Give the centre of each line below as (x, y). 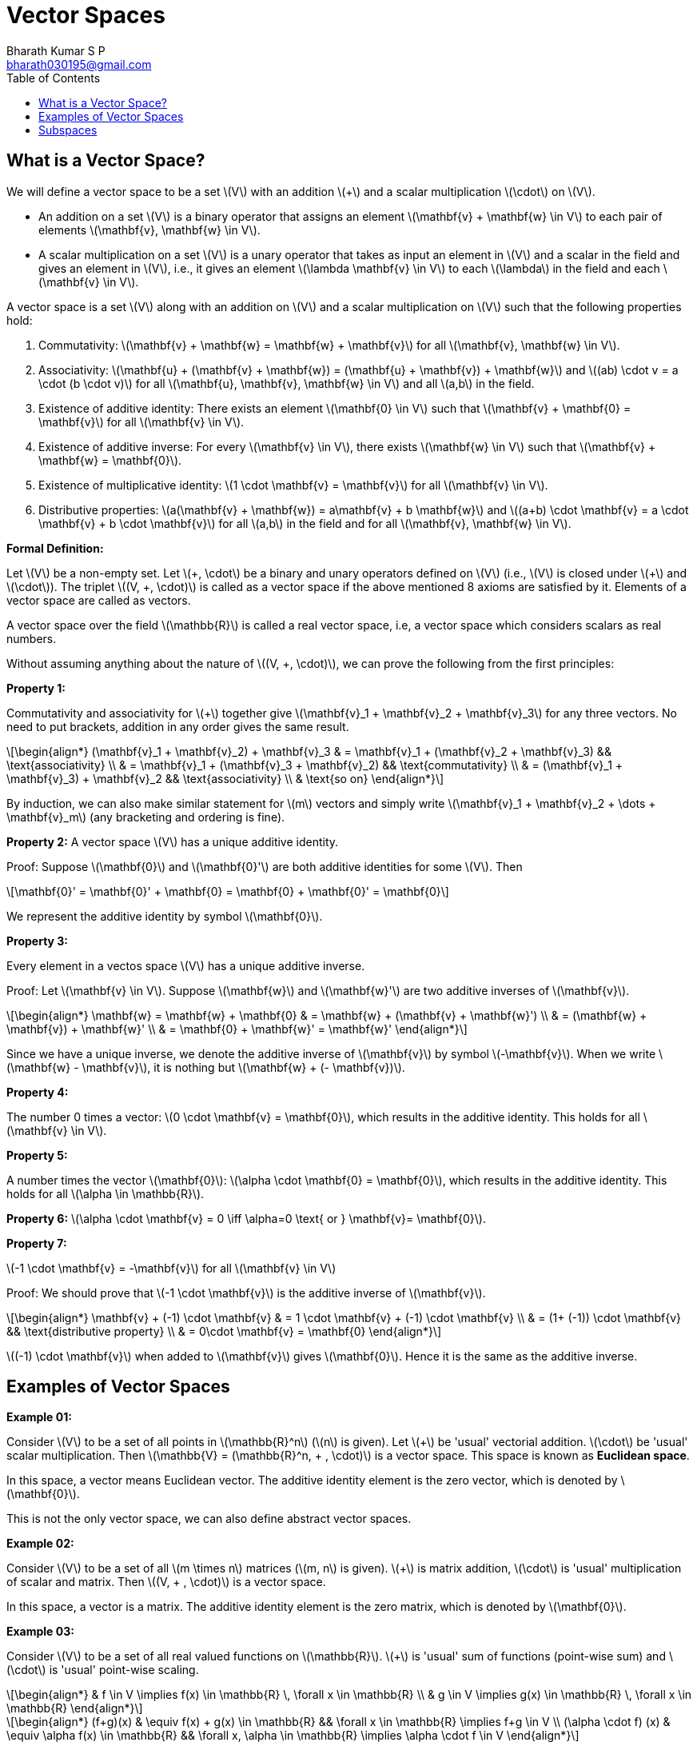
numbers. (32, 638)
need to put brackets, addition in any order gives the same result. (178, 726)
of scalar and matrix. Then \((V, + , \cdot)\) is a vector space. (166, 1582)
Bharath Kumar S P (56, 50)
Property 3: (38, 941)
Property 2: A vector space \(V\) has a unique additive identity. (173, 841)
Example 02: (40, 1544)
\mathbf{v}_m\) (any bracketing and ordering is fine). (146, 817)
